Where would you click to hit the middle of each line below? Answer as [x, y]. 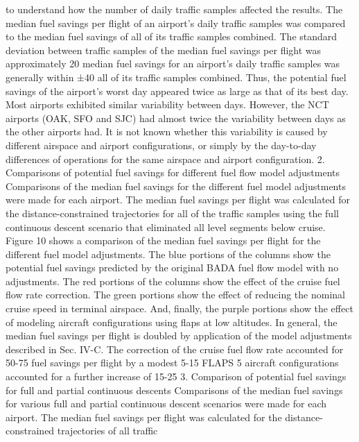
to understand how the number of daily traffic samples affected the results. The [174, 9]
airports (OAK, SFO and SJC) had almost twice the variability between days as [176, 118]
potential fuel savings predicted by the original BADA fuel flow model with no [172, 267]
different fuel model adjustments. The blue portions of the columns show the [168, 254]
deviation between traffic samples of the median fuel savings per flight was [164, 50]
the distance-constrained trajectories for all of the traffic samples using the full [172, 213]
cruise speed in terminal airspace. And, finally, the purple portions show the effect [179, 308]
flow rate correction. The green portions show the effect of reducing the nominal [175, 295]
